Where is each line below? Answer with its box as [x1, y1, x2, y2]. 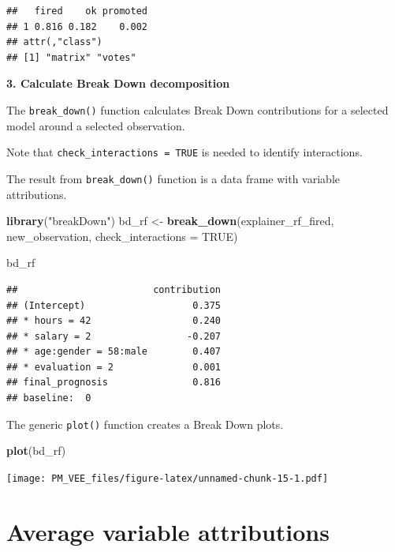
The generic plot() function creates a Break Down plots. [6, 415, 284, 432]
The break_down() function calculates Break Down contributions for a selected [6, 101, 389, 118]
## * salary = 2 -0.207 [6, 330, 222, 342]
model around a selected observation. [6, 117, 185, 133]
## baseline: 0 [6, 392, 91, 404]
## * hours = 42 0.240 [6, 315, 222, 327]
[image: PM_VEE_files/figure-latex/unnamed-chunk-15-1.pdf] [6, 472, 329, 484]
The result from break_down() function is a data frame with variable [6, 170, 341, 186]
